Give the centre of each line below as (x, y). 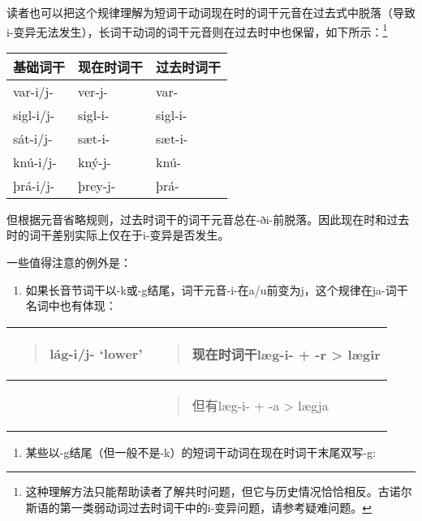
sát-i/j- (33, 138)
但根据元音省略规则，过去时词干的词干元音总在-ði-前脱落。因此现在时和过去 (208, 219)
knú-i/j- (35, 161)
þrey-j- (97, 185)
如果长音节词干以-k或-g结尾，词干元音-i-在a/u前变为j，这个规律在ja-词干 (217, 289)
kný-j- (95, 161)
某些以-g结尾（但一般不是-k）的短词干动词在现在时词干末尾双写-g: (201, 452)
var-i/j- (33, 91)
